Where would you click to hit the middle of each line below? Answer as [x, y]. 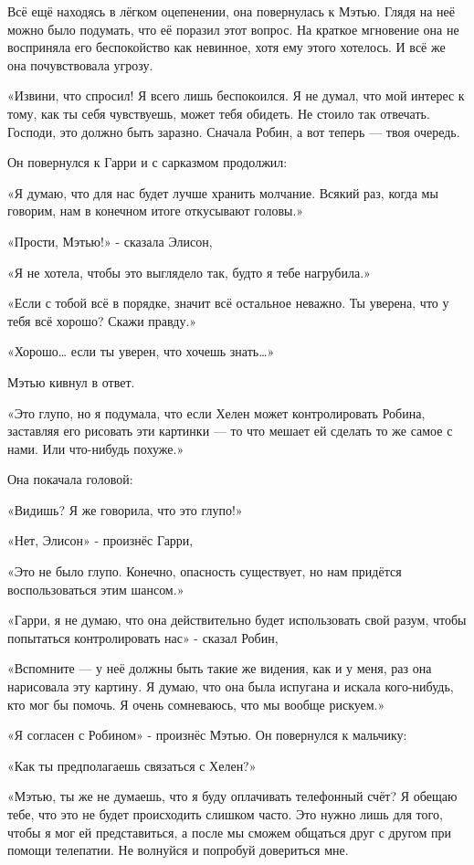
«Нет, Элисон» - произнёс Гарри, [100, 540]
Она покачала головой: [70, 479]
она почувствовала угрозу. [80, 64]
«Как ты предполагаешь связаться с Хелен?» [132, 765]
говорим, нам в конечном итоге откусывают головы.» [156, 211]
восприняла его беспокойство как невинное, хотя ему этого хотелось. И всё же [226, 47]
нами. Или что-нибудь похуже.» [96, 448]
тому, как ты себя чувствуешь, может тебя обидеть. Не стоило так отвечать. [219, 113]
